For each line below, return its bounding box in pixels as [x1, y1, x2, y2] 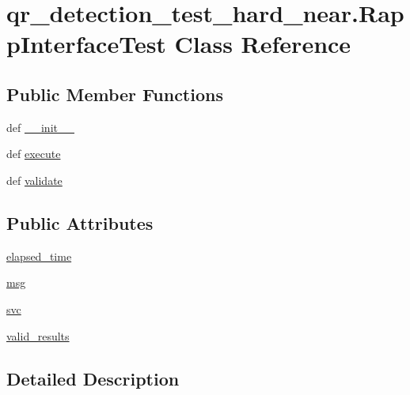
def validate [6, 171, 63, 188]
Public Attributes [6, 210, 154, 235]
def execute [6, 145, 61, 162]
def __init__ [6, 118, 74, 135]
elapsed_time [6, 247, 72, 264]
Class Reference [174, 28, 351, 60]
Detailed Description [6, 366, 180, 390]
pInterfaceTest [6, 28, 166, 60]
